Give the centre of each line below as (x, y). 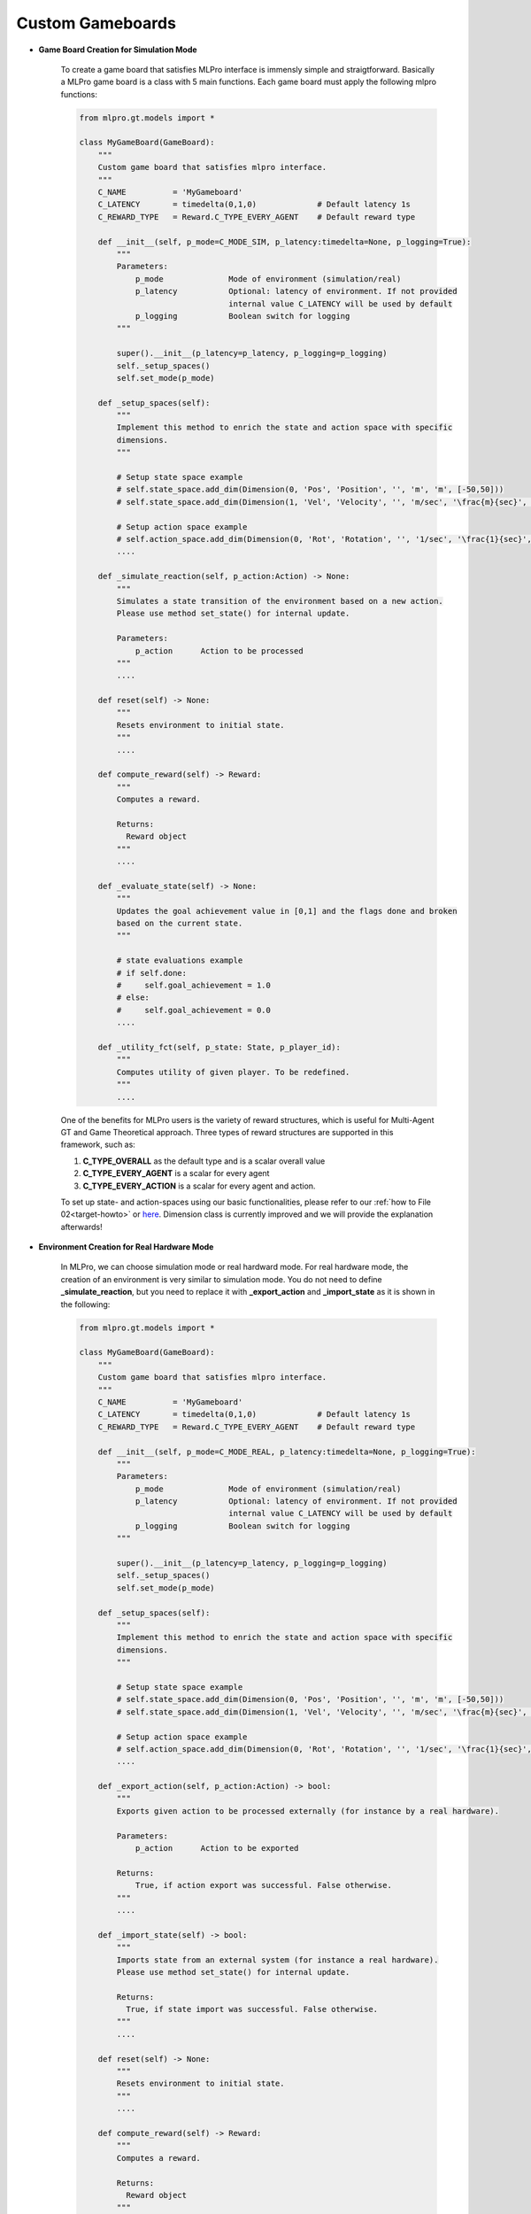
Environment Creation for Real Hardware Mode (126, 1247)
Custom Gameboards (96, 23)
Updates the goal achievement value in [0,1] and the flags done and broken (287, 911)
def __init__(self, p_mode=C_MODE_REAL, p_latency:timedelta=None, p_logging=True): (287, 1451)
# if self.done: (152, 973)
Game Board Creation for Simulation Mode (118, 50)
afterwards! (81, 1227)
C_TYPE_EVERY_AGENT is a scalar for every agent (176, 1173)
